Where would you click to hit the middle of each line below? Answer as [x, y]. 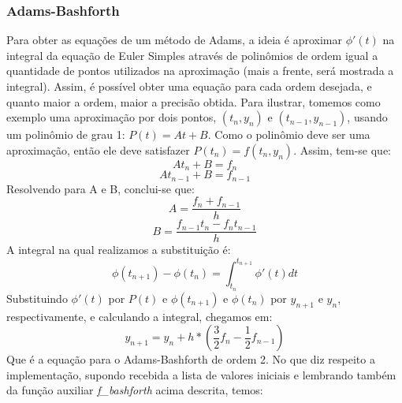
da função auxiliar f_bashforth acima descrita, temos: [135, 390]
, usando [367, 117]
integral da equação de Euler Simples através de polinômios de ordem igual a [192, 55]
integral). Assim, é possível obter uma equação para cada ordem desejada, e [189, 86]
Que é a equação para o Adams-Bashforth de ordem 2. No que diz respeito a [191, 359]
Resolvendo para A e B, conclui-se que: [100, 188]
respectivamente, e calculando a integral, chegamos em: [140, 316]
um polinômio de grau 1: [66, 134]
